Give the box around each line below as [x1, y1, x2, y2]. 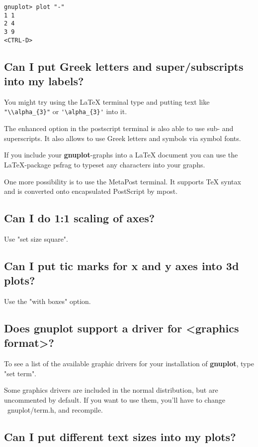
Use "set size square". [4, 233, 68, 244]
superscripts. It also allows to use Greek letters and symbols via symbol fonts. [4, 133, 241, 143]
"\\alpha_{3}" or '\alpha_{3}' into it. [4, 106, 127, 117]
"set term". [4, 368, 37, 378]
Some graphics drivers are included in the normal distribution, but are [4, 385, 218, 395]
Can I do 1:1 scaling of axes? [4, 210, 155, 226]
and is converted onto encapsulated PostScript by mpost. [4, 186, 178, 196]
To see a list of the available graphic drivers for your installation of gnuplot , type [4, 358, 254, 369]
